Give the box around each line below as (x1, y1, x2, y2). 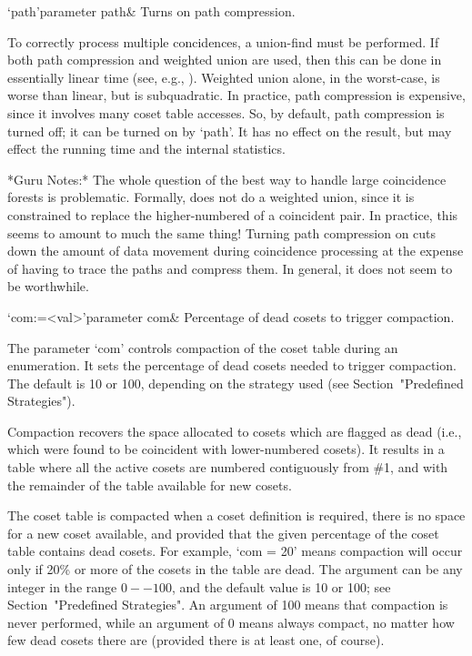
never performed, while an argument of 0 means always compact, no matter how (7, 612, 455, 631)
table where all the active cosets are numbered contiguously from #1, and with (7, 458, 448, 477)
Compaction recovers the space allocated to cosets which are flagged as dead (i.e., (7, 421, 462, 440)
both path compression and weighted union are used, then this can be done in (7, 50, 442, 69)
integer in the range (7, 577, 117, 596)
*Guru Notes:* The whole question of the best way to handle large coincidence (7, 169, 447, 188)
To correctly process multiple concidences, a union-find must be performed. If (7, 32, 439, 51)
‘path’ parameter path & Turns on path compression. (7, 2, 296, 20)
